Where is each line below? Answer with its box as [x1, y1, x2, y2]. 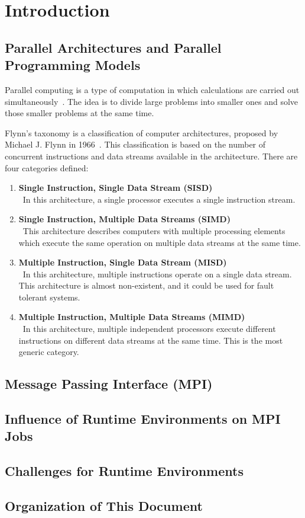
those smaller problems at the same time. [5, 107, 154, 119]
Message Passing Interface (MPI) [5, 375, 213, 393]
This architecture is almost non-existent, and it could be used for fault [18, 279, 274, 292]
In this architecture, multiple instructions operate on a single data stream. [22, 267, 292, 280]
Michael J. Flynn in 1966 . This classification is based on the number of [5, 138, 266, 151]
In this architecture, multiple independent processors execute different [22, 322, 276, 335]
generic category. [18, 346, 79, 358]
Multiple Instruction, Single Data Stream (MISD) [18, 256, 227, 268]
